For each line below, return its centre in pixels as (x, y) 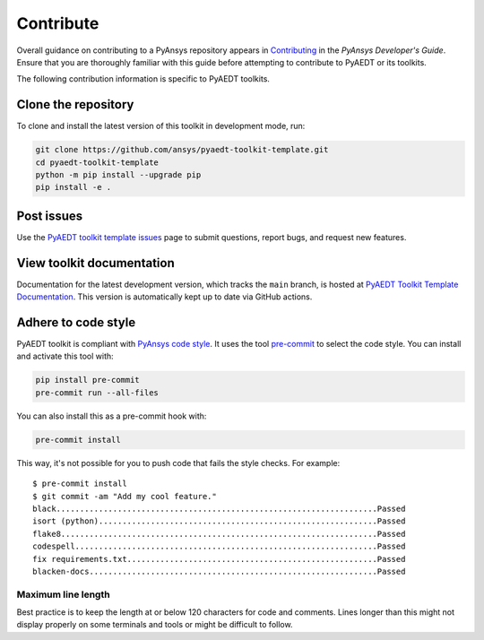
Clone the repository (75, 104)
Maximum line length (64, 594)
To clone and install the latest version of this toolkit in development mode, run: (161, 126)
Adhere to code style (76, 322)
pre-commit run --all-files (97, 393)
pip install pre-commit (88, 380)
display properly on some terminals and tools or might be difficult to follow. (155, 625)
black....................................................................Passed (219, 508)
